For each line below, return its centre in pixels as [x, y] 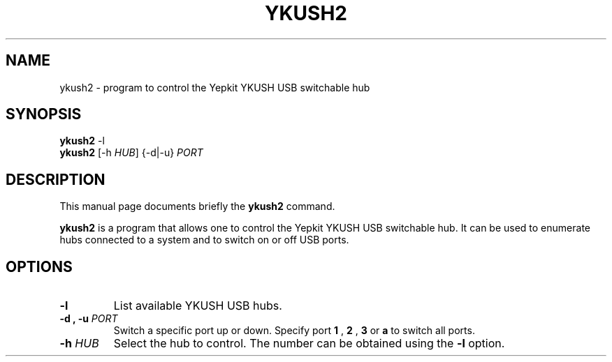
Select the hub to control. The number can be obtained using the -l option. [309, 344]
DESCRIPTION [56, 179]
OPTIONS [39, 266]
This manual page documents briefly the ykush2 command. [197, 206]
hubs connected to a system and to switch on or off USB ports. [204, 240]
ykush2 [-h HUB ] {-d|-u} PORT [131, 153]
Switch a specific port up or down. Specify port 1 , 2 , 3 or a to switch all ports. [294, 331]
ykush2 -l [82, 141]
